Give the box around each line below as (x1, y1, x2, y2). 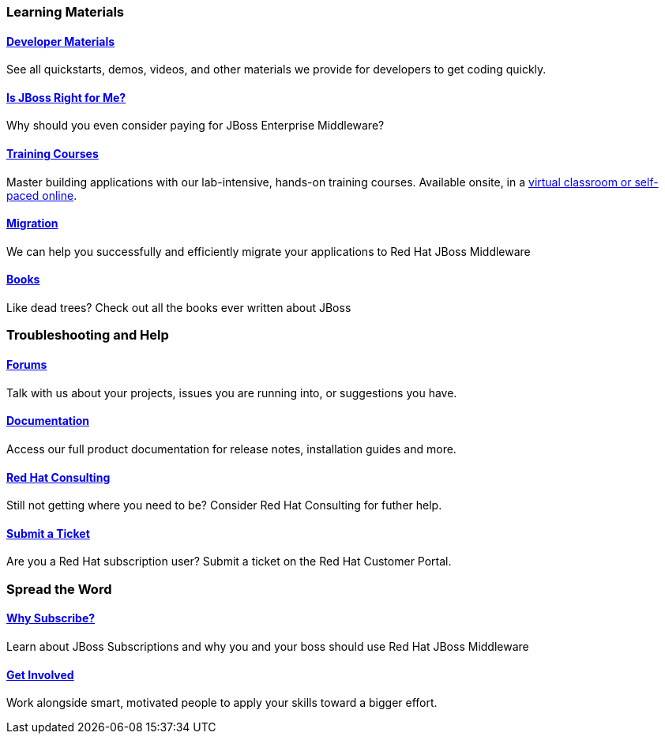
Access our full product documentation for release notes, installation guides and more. (6, 441, 456, 456)
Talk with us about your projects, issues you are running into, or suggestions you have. (6, 385, 457, 400)
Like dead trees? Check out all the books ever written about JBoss (6, 301, 351, 315)
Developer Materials (6, 34, 115, 48)
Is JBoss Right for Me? (6, 90, 126, 104)
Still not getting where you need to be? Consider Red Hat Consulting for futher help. (6, 498, 442, 513)
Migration (6, 216, 58, 231)
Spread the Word (6, 580, 112, 597)
